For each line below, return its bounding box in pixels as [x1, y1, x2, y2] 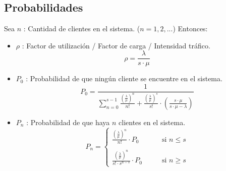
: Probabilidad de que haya [26, 117, 110, 127]
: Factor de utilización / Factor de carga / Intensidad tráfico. [22, 40, 210, 50]
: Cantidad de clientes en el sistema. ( [23, 23, 140, 34]
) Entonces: [173, 23, 208, 34]
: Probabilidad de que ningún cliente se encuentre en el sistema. [26, 73, 222, 84]
